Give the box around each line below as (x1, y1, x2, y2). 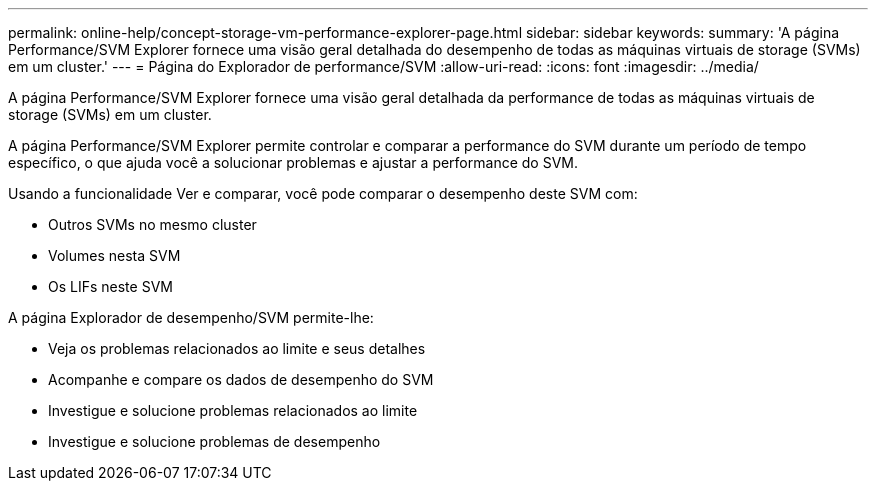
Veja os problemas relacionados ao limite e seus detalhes (48, 340, 426, 357)
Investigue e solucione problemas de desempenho (48, 433, 381, 450)
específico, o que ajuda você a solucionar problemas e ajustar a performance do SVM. (8, 154, 578, 171)
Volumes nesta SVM (48, 247, 181, 264)
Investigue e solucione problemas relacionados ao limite (48, 402, 418, 419)
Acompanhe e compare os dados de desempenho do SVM (48, 371, 434, 388)
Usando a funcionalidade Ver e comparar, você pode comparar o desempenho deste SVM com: (8, 185, 638, 202)
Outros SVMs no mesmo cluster (48, 216, 257, 233)
